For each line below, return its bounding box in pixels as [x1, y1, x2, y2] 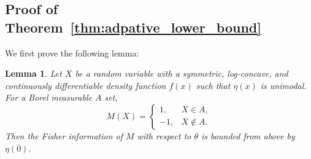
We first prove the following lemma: [5, 46, 139, 59]
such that [196, 79, 231, 91]
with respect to [137, 129, 191, 142]
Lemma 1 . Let [5, 67, 62, 80]
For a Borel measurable [5, 91, 92, 104]
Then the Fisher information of [5, 129, 123, 142]
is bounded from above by [201, 129, 295, 142]
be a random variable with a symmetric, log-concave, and [75, 67, 288, 80]
